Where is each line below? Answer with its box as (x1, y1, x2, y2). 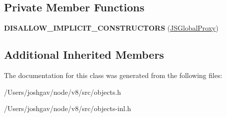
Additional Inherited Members (4, 47, 164, 62)
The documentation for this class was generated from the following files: (4, 70, 223, 80)
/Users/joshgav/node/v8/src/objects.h (4, 86, 121, 97)
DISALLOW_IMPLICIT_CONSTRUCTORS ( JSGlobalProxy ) (4, 23, 219, 33)
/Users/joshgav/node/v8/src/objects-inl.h (4, 103, 131, 114)
